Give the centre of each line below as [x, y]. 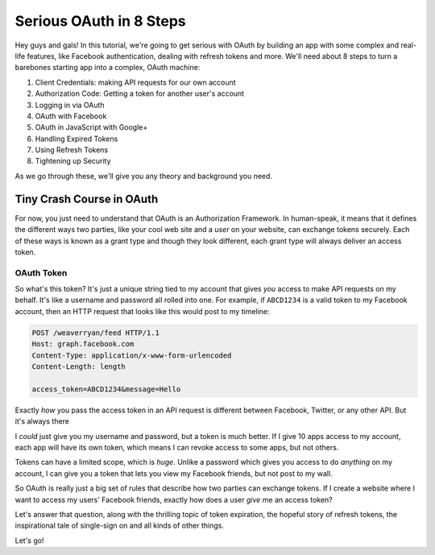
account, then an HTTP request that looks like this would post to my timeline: [142, 311]
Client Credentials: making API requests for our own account [136, 82]
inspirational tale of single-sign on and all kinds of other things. [120, 526]
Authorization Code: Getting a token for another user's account [140, 93]
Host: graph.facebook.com [83, 344]
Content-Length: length [79, 367]
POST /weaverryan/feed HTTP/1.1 [96, 333]
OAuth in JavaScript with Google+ [91, 127]
